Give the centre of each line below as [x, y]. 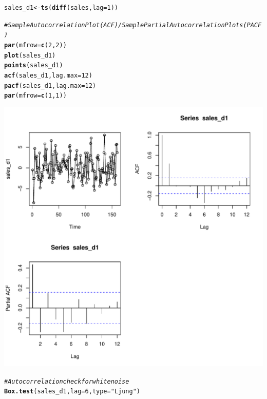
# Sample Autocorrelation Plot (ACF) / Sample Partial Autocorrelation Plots [124, 25]
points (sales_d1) [34, 65]
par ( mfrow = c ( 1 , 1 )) [35, 96]
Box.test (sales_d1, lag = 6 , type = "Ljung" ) [72, 392]
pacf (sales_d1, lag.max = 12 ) [50, 85]
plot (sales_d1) [30, 55]
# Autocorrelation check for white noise [67, 381]
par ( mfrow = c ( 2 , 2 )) [35, 45]
